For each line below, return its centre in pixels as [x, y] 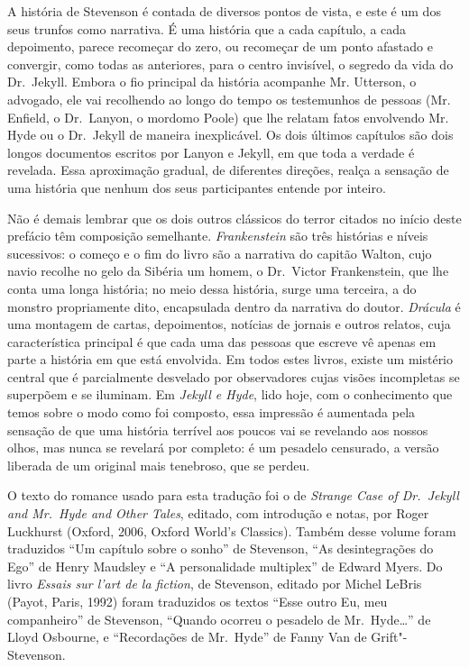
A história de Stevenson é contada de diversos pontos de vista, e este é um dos [224, 11]
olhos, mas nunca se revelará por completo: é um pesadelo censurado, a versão [223, 448]
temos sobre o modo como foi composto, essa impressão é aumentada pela [212, 412]
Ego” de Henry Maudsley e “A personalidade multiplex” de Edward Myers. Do [225, 566]
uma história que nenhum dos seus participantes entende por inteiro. [197, 187]
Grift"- [389, 637]
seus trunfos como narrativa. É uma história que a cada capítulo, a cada [207, 28]
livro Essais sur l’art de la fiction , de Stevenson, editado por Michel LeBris [215, 584]
